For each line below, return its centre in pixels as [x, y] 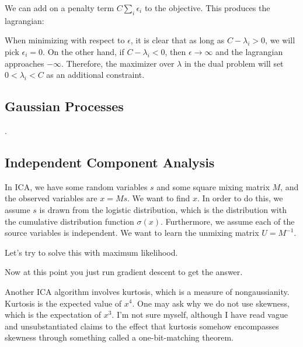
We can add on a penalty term [60, 8]
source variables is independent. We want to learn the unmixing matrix [132, 233]
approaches [25, 63]
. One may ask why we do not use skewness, [211, 303]
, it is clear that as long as [177, 40]
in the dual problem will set [234, 63]
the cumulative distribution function [69, 221]
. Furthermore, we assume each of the [227, 221]
